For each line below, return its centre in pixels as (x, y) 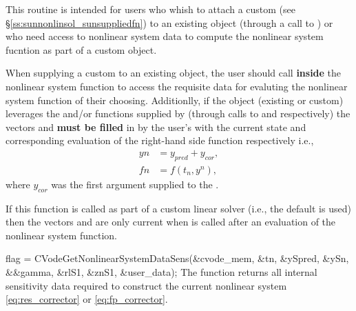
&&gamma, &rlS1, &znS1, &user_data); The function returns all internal (161, 271)
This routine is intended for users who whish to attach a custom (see (151, 9)
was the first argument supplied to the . (135, 184)
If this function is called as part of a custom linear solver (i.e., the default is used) (178, 208)
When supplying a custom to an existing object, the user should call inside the (174, 73)
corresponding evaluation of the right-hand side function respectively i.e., (160, 140)
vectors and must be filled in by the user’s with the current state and (156, 127)
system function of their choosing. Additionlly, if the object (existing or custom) (175, 100)
